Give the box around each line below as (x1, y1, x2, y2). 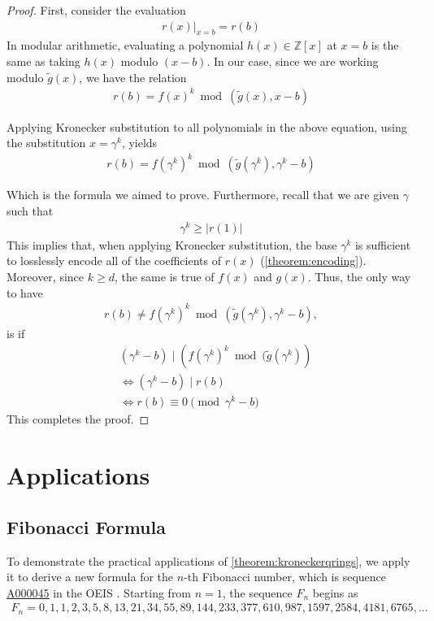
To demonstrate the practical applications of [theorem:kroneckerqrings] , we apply (7, 552, 410, 569)
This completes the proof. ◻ (7, 410, 150, 428)
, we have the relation (79, 68, 187, 85)
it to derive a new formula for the (7, 568, 174, 585)
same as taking (7, 53, 80, 70)
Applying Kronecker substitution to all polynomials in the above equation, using (7, 118, 407, 135)
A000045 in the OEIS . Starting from (7, 584, 192, 601)
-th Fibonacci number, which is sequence (184, 568, 387, 585)
